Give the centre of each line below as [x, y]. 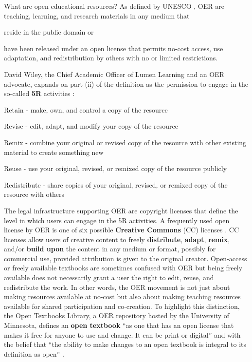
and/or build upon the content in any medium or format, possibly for [110, 249]
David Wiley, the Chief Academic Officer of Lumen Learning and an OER [114, 74]
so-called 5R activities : [39, 93]
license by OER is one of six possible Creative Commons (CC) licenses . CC [122, 230]
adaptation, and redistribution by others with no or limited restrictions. [111, 58]
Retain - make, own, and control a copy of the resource [86, 109]
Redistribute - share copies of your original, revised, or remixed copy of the [116, 184]
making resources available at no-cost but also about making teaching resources [122, 296]
